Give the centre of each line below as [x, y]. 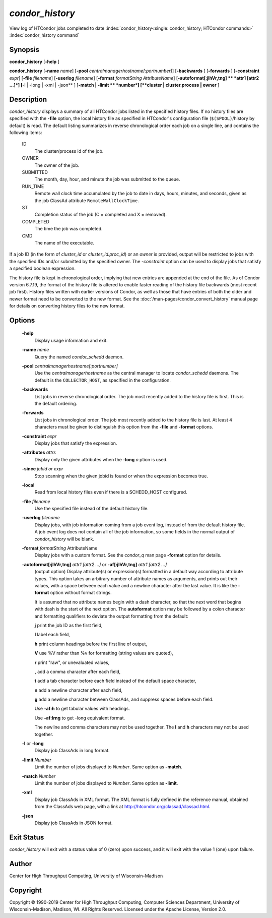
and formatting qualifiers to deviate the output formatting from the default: [112, 616]
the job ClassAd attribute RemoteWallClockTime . [87, 200]
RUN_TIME [33, 186]
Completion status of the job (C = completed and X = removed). [101, 215]
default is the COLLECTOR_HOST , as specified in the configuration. [103, 380]
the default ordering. [56, 404]
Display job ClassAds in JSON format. [74, 823]
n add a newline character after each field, [79, 690]
